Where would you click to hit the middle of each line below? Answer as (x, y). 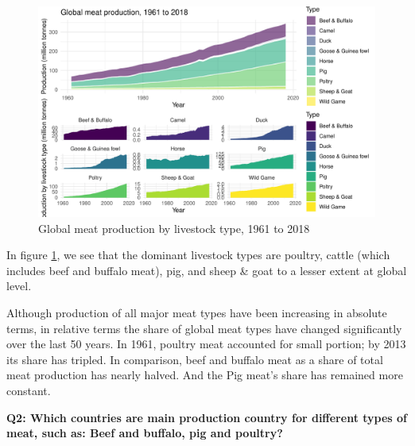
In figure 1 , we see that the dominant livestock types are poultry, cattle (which (198, 255)
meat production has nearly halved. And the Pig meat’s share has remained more (205, 375)
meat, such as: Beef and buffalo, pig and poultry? (145, 433)
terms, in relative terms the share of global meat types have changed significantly (204, 328)
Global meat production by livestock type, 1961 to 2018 (174, 228)
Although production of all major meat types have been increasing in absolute (197, 312)
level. (19, 286)
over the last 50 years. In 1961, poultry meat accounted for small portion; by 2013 (206, 344)
